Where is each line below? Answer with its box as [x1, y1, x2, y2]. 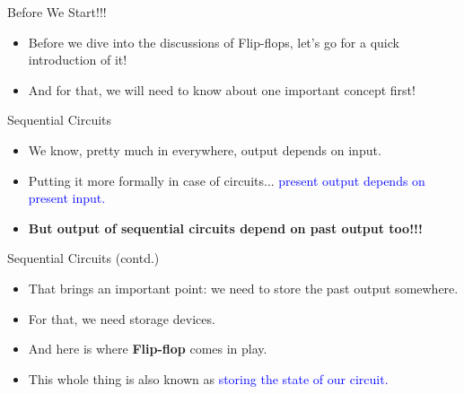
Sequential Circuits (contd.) [7, 249, 160, 267]
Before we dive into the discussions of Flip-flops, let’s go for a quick [28, 32, 399, 51]
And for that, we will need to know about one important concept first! [28, 80, 416, 99]
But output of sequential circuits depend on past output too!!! [28, 218, 423, 237]
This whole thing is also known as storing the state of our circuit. [28, 369, 389, 388]
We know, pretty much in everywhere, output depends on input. [28, 140, 381, 159]
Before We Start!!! [7, 3, 107, 21]
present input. [28, 188, 106, 207]
